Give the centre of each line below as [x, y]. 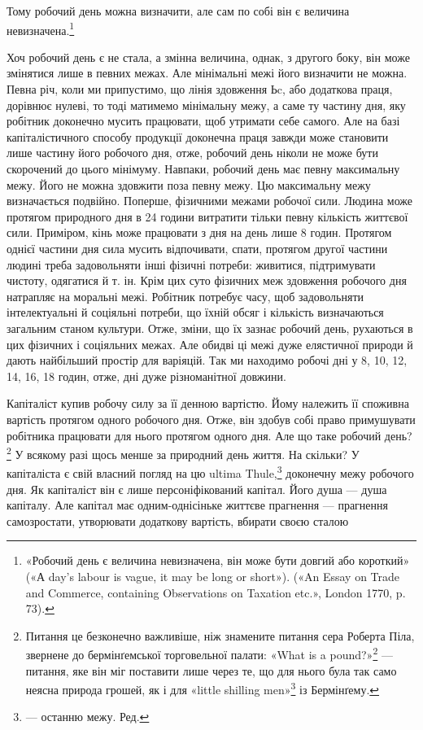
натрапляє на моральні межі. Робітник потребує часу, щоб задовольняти [185, 296]
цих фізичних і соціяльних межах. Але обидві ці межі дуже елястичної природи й [210, 344]
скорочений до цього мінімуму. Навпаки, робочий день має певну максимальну [203, 168]
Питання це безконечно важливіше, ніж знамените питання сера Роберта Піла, [220, 635]
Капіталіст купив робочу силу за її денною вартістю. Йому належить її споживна [208, 403]
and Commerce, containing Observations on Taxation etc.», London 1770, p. [216, 592]
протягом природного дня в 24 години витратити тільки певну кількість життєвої [207, 216]
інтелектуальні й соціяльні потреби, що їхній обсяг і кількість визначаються [195, 312]
